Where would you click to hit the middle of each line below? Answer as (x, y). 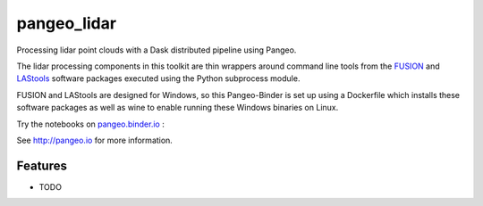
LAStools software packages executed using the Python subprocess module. (158, 78)
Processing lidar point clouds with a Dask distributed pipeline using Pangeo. (157, 50)
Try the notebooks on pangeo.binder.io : (90, 124)
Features (42, 165)
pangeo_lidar (66, 23)
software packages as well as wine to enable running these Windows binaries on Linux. (178, 108)
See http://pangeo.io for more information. (95, 140)
